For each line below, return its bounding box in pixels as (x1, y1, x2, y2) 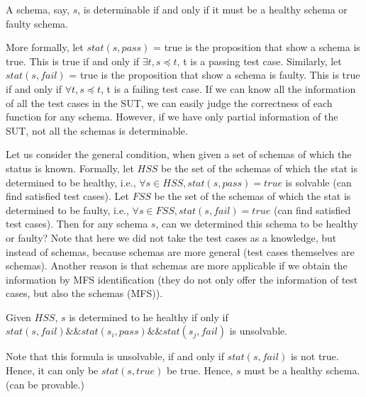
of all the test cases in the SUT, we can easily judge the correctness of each (6, 95, 333, 110)
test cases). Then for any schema (6, 216, 148, 231)
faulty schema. (6, 16, 68, 30)
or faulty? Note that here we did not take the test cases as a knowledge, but (6, 230, 337, 245)
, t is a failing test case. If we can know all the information (101, 81, 356, 96)
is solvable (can (285, 174, 352, 189)
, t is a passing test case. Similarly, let (177, 53, 342, 68)
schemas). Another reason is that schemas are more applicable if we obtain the (6, 258, 348, 273)
